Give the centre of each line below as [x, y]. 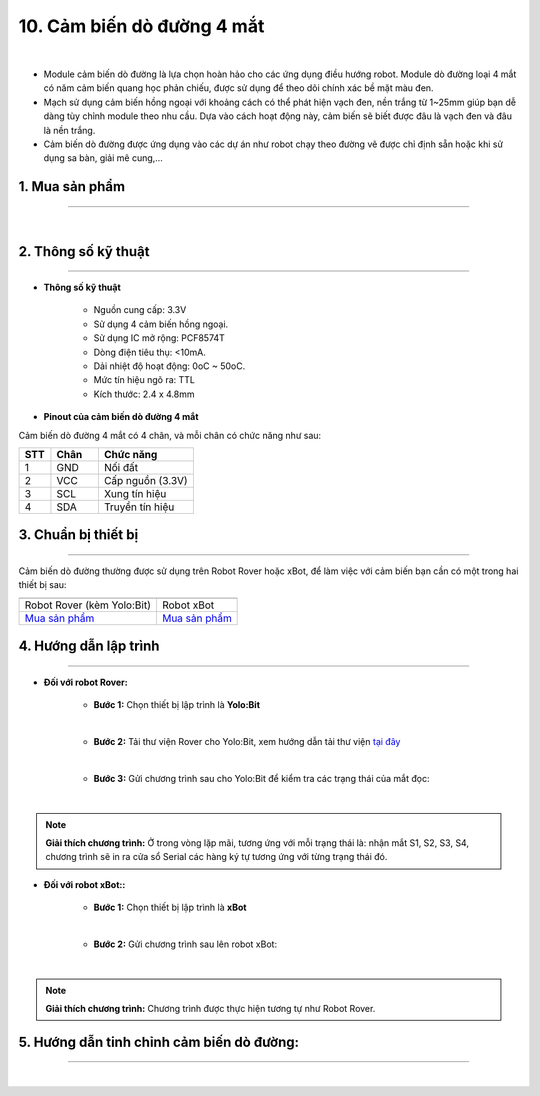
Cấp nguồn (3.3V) [146, 480]
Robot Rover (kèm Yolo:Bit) [88, 605]
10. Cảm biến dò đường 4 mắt [141, 26]
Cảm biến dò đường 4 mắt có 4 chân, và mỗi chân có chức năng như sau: [170, 435]
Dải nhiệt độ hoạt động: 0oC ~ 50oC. [169, 366]
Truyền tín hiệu [139, 507]
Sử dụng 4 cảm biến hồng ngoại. [161, 324]
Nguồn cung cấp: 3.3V [140, 310]
